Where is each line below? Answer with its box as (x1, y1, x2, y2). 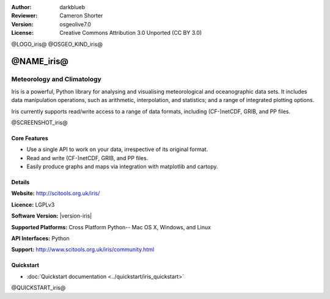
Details (11, 179, 30, 186)
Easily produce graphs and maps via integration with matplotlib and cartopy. (26, 163, 218, 171)
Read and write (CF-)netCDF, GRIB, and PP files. (26, 154, 148, 161)
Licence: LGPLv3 (11, 201, 55, 208)
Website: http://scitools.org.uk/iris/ (11, 190, 100, 197)
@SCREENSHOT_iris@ (11, 119, 68, 126)
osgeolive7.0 (59, 20, 92, 28)
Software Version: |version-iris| (11, 212, 92, 220)
